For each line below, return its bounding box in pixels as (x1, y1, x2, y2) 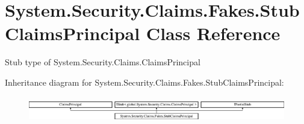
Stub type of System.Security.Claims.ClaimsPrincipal (5, 56, 200, 68)
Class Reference (146, 21, 281, 46)
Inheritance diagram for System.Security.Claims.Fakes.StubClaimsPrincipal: (5, 75, 284, 88)
